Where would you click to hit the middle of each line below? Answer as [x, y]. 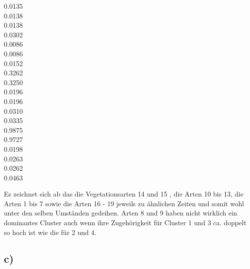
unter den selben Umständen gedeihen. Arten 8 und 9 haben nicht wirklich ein [121, 213]
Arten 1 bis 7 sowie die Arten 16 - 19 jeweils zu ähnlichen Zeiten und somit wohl [124, 203]
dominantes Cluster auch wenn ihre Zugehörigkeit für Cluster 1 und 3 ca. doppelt [125, 223]
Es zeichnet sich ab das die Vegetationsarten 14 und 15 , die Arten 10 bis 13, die [124, 194]
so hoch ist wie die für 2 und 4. [50, 232]
